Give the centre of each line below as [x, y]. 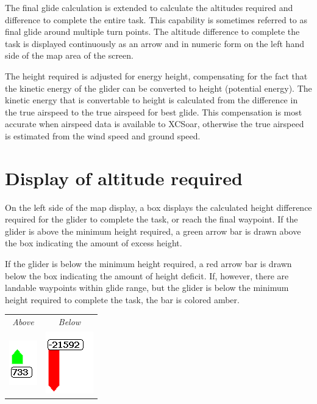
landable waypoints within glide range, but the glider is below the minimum [147, 288]
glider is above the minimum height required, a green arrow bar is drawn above [153, 231]
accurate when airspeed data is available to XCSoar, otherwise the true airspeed [155, 124]
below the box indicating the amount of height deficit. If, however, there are [147, 275]
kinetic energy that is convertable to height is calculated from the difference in [151, 100]
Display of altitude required [124, 178]
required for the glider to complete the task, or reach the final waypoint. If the [151, 219]
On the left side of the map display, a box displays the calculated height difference [158, 207]
